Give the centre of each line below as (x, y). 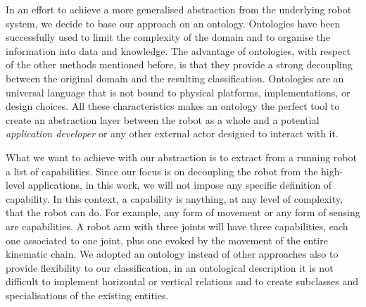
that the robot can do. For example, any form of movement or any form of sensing (183, 212)
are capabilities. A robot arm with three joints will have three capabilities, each (177, 226)
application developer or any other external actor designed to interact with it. (172, 133)
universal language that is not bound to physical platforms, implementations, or (178, 92)
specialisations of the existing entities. (87, 295)
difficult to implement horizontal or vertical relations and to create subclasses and (182, 281)
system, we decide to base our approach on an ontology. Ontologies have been (173, 23)
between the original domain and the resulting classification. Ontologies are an (175, 78)
